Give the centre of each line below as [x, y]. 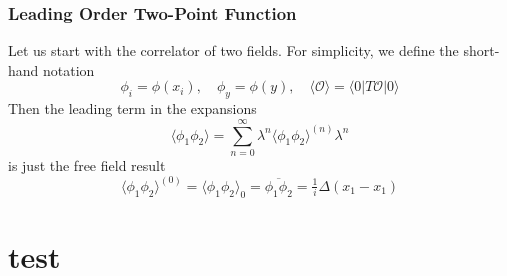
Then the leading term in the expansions [132, 108]
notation [69, 69]
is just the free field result [87, 164]
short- [481, 50]
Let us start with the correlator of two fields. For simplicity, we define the [233, 50]
